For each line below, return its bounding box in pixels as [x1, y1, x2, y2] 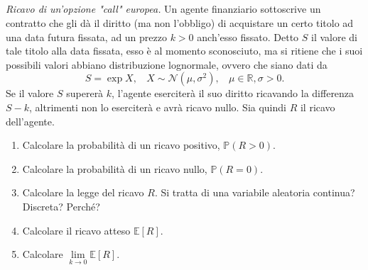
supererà [66, 86, 104, 101]
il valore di [311, 29, 357, 44]
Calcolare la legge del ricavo [22, 185, 144, 200]
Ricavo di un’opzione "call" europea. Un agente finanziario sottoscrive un [6, 1, 321, 16]
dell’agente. [6, 113, 55, 128]
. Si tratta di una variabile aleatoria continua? [154, 185, 355, 200]
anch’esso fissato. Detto [197, 29, 299, 44]
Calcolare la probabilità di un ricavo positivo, [22, 137, 220, 152]
